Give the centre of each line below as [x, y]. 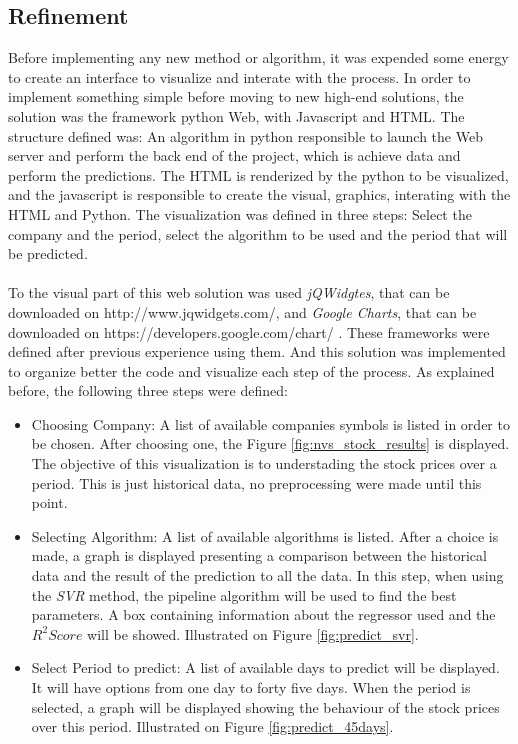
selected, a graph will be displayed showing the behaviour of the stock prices [265, 706]
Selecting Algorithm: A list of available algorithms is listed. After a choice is [265, 535]
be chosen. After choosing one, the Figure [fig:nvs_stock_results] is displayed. [270, 443]
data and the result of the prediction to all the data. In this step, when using [267, 575]
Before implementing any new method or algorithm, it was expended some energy [258, 57]
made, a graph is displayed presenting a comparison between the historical [259, 555]
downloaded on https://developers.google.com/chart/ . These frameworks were [249, 331]
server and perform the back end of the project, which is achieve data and [234, 155]
